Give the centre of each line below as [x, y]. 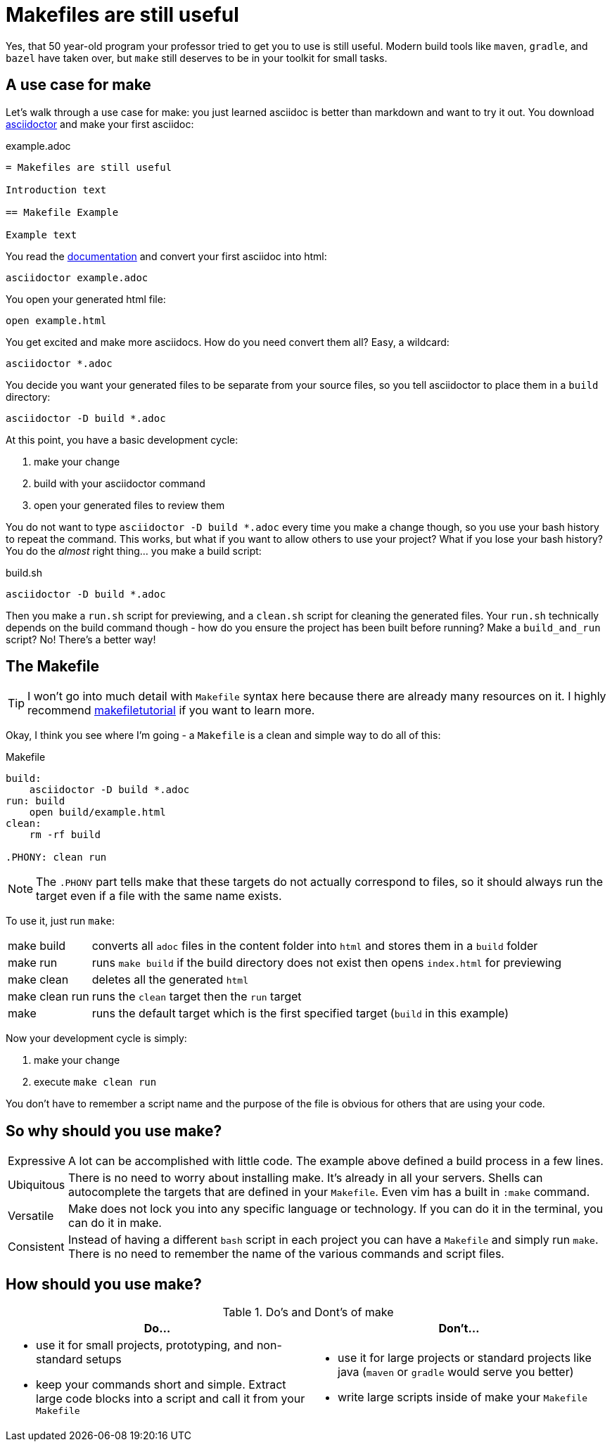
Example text [42, 234]
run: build [36, 801]
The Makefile [52, 667]
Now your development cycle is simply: [96, 1038]
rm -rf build [65, 835]
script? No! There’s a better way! [81, 639]
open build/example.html [97, 812]
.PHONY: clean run [56, 857]
